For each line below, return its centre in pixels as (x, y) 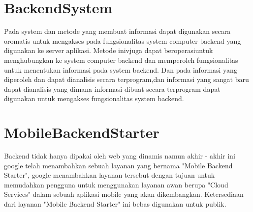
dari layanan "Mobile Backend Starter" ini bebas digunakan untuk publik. (115, 203)
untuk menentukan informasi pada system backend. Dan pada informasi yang (121, 69)
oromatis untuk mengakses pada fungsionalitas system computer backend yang (123, 40)
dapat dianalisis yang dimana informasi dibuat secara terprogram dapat (112, 89)
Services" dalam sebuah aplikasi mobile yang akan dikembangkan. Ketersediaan (124, 194)
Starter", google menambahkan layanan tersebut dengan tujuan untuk (110, 175)
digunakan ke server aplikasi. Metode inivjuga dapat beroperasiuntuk (109, 50)
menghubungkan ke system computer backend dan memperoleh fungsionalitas (121, 60)
